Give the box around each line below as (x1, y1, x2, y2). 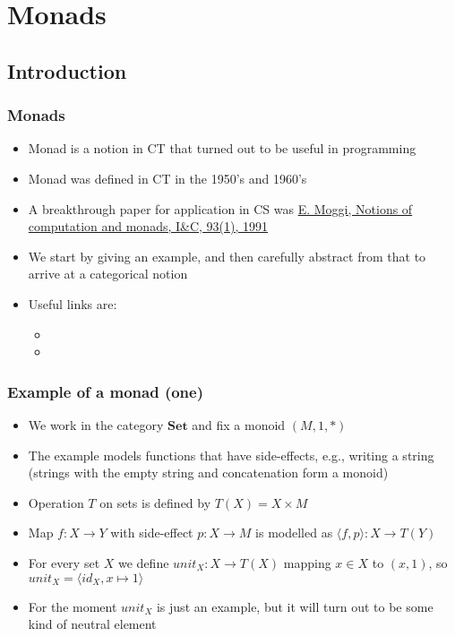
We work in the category (28, 415, 164, 434)
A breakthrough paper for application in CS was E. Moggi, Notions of (28, 199, 413, 218)
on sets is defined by (99, 493, 211, 511)
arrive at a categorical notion (28, 264, 188, 283)
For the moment (28, 597, 117, 615)
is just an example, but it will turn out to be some (156, 597, 434, 615)
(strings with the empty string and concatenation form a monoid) (28, 463, 389, 482)
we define (118, 553, 169, 572)
